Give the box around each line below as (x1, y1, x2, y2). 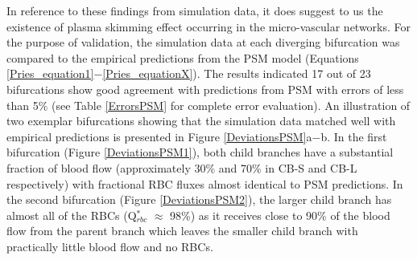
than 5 (6, 96, 39, 113)
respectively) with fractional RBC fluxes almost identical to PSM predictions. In (6, 175, 403, 192)
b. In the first (320, 128, 387, 144)
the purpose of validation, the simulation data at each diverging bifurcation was (6, 34, 400, 51)
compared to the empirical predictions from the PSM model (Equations (6, 49, 359, 66)
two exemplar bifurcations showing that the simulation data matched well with (6, 112, 396, 129)
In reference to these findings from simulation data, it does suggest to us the (6, 2, 383, 18)
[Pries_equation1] (6, 65, 94, 82)
